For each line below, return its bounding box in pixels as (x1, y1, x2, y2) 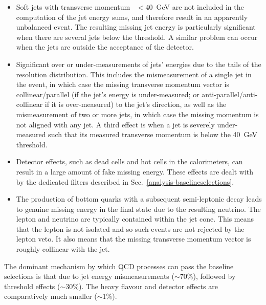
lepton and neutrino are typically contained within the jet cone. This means (16, 213, 254, 224)
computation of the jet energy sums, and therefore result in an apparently (16, 11, 248, 22)
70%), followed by (180, 271, 236, 281)
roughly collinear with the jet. (16, 244, 110, 254)
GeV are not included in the (156, 2, 244, 12)
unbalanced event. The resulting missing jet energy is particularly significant (16, 21, 256, 32)
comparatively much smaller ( (4, 291, 97, 301)
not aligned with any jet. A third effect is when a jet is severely (16, 119, 215, 129)
